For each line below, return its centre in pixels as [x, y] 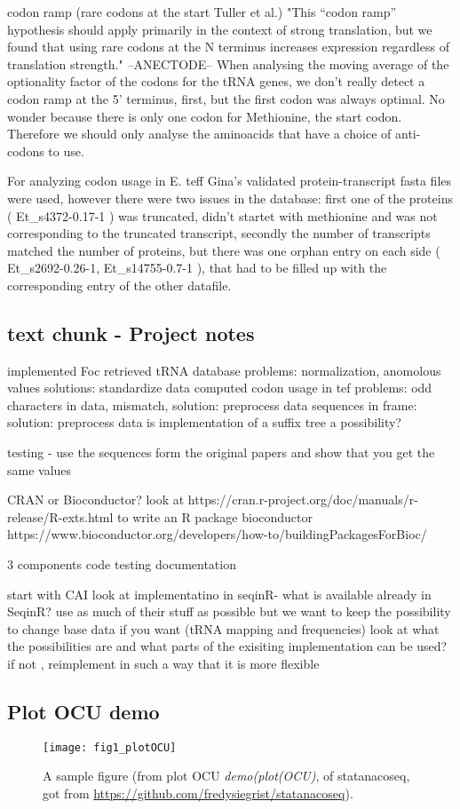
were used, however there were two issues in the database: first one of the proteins [230, 198]
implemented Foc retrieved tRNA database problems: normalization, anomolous [224, 370]
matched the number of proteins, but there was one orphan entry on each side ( [224, 250]
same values [40, 469]
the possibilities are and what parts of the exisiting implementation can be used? [227, 646]
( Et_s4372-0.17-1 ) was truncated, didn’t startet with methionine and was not [222, 215]
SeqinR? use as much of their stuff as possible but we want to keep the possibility [229, 611]
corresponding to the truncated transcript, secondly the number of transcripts [219, 233]
